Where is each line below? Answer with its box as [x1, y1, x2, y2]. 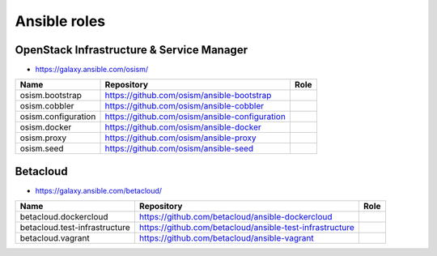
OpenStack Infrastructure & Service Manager [15, 43, 248, 57]
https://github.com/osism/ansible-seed [104, 143, 254, 154]
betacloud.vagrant [19, 233, 91, 244]
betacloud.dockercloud [19, 211, 108, 223]
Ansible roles [15, 12, 105, 30]
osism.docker [19, 122, 72, 133]
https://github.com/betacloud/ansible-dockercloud [138, 211, 333, 223]
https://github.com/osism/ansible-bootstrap [104, 90, 272, 101]
